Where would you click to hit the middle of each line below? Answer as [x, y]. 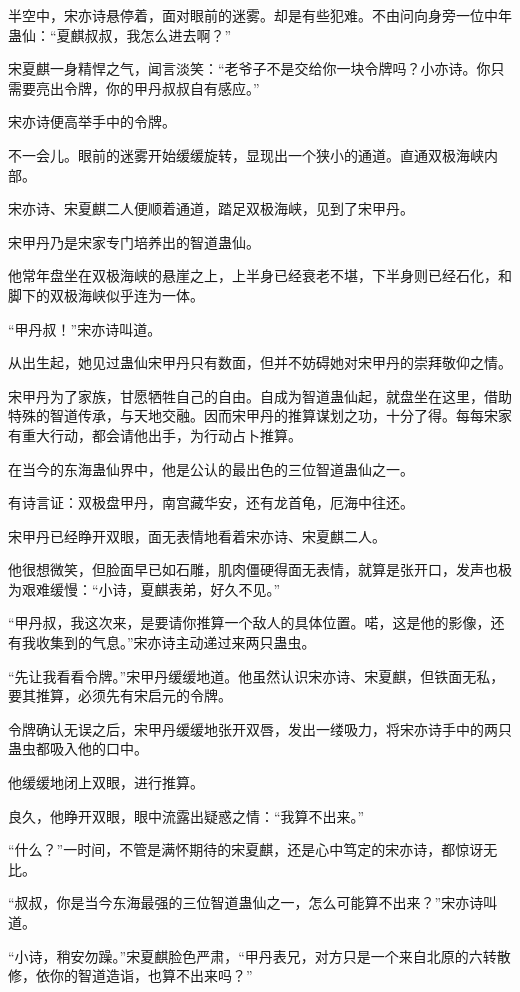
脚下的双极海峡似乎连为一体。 [106, 294]
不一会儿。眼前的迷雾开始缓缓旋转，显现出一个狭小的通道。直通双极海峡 [246, 154]
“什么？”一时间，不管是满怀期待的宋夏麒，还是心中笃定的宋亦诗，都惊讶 [246, 849]
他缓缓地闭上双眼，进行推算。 [106, 782]
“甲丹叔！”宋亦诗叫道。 [85, 328]
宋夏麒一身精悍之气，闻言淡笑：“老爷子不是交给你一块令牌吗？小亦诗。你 [249, 68]
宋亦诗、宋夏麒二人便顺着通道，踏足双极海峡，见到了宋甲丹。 [211, 208]
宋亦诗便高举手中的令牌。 [92, 121]
